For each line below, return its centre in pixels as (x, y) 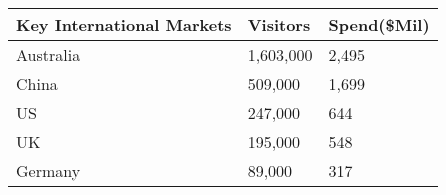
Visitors (279, 24)
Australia (48, 54)
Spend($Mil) (379, 24)
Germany (48, 170)
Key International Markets (124, 24)
